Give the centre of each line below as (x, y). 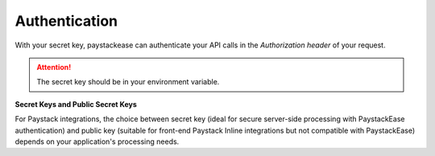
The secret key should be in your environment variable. (128, 82)
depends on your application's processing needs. (97, 142)
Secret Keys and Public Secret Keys (76, 104)
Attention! (54, 67)
